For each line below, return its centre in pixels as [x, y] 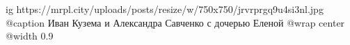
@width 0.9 [30, 36]
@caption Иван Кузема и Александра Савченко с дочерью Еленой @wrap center [175, 22]
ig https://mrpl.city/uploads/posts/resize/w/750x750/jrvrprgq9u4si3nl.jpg [165, 9]
